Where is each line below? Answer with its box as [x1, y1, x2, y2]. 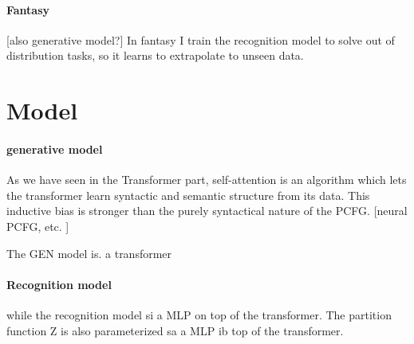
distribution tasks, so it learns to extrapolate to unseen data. [6, 47, 304, 64]
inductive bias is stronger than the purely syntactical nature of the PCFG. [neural [6, 202, 408, 219]
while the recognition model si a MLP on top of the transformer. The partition [6, 306, 392, 322]
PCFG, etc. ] [6, 217, 69, 234]
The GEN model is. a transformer [6, 244, 172, 261]
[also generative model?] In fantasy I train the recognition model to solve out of [6, 31, 395, 48]
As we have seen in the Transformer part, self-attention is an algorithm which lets [6, 171, 407, 188]
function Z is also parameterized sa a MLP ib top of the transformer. [6, 322, 344, 338]
